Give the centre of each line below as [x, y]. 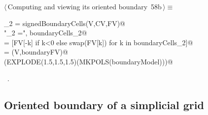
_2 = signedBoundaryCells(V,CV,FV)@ [65, 23]
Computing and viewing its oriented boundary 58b [85, 6]
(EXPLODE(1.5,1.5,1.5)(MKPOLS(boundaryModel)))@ [88, 61]
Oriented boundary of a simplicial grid [104, 104]
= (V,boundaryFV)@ [36, 52]
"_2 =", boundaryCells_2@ [46, 33]
